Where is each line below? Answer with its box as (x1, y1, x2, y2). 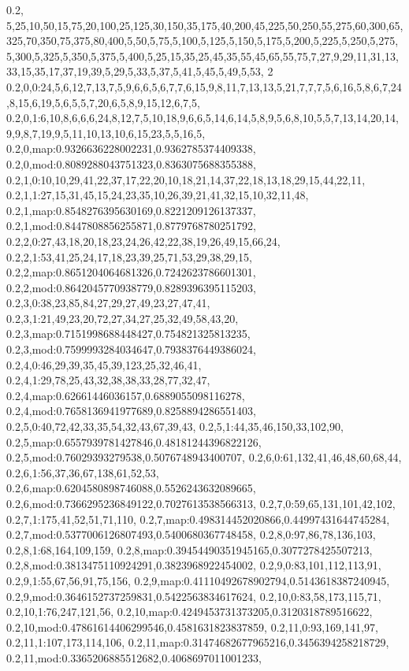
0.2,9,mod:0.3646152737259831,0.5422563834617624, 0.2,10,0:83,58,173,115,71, (6, 588, 381, 604)
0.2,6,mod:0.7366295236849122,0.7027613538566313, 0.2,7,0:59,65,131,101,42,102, (6, 495, 396, 511)
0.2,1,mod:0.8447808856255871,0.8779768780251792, (6, 217, 256, 234)
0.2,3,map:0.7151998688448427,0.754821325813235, (6, 325, 251, 342)
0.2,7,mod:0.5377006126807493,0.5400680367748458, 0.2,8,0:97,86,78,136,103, (6, 526, 376, 543)
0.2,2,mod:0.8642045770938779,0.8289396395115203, (6, 279, 256, 295)
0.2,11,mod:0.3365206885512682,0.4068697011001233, (6, 649, 262, 665)
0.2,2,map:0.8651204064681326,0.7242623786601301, (6, 264, 256, 280)
